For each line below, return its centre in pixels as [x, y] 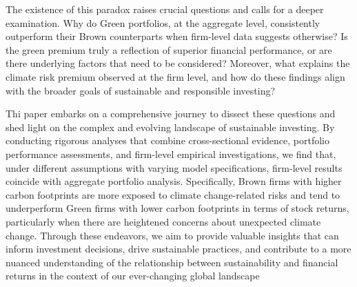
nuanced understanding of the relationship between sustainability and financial [172, 262]
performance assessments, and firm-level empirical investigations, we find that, [171, 154]
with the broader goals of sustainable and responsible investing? [141, 90]
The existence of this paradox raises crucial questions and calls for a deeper [165, 9]
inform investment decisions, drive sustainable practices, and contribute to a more [178, 249]
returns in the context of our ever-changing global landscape [133, 276]
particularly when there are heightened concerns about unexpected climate [163, 221]
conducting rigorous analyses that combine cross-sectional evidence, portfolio [168, 140]
